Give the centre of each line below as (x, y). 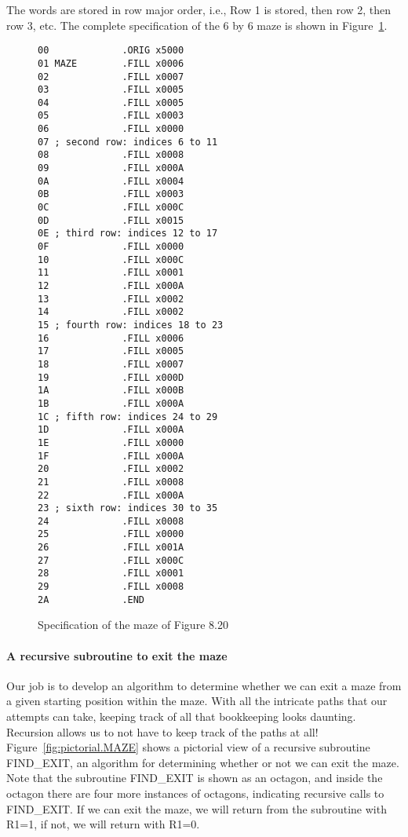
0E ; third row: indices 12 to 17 (128, 234)
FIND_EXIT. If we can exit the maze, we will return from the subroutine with (197, 808)
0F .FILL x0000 (111, 247)
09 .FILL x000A (111, 168)
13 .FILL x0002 (111, 299)
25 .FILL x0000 (111, 534)
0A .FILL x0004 (111, 181)
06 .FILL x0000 (111, 129)
